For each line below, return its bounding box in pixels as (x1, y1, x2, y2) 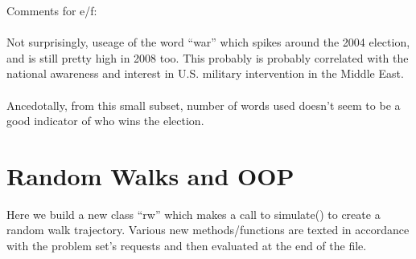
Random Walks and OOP (6, 159, 294, 192)
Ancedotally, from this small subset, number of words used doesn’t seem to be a (6, 96, 401, 113)
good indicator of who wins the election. (6, 112, 204, 129)
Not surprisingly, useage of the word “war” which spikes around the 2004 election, (6, 34, 410, 51)
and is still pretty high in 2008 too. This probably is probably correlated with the (6, 49, 409, 66)
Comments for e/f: (6, 2, 97, 18)
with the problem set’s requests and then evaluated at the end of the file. (6, 237, 367, 254)
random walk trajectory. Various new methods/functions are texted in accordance (6, 221, 410, 238)
